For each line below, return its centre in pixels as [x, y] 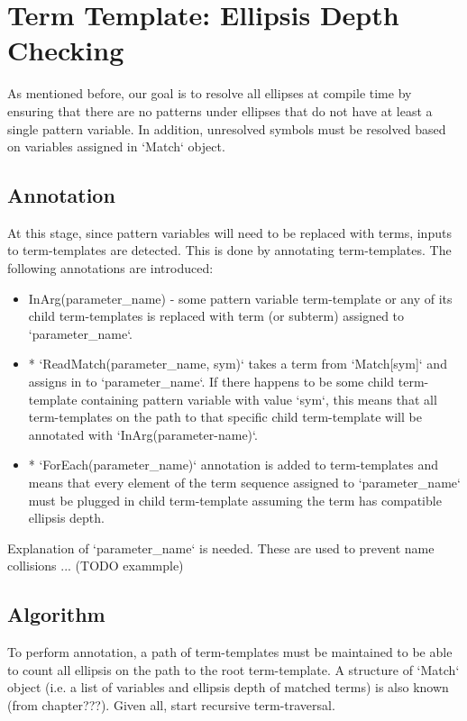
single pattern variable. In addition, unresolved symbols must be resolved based [227, 128]
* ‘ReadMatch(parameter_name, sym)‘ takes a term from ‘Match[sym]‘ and [238, 364]
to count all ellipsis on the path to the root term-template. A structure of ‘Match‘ [233, 669]
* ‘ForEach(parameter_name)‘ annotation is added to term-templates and [233, 465]
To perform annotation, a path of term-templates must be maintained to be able [230, 652]
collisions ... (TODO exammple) [96, 566]
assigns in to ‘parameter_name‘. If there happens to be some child [211, 382]
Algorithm [56, 614]
